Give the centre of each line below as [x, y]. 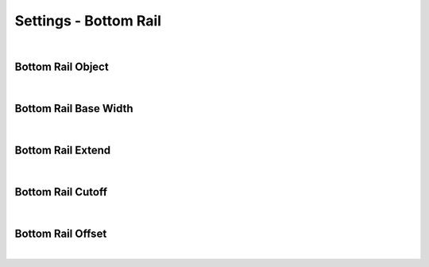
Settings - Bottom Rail [88, 21]
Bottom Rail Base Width [74, 108]
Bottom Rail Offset [61, 233]
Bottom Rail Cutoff [61, 192]
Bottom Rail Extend [63, 151]
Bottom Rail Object [62, 67]
